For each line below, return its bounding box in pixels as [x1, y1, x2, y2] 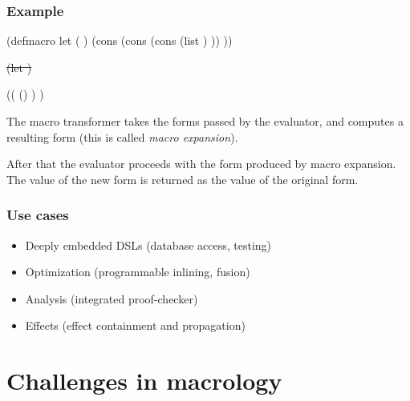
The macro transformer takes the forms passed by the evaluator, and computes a [6, 113, 404, 129]
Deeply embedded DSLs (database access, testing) [25, 236, 272, 253]
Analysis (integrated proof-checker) [25, 290, 198, 307]
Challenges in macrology [6, 364, 282, 397]
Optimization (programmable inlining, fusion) [25, 263, 250, 280]
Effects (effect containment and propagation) [25, 317, 246, 334]
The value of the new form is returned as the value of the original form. [6, 170, 359, 187]
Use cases [6, 205, 69, 225]
